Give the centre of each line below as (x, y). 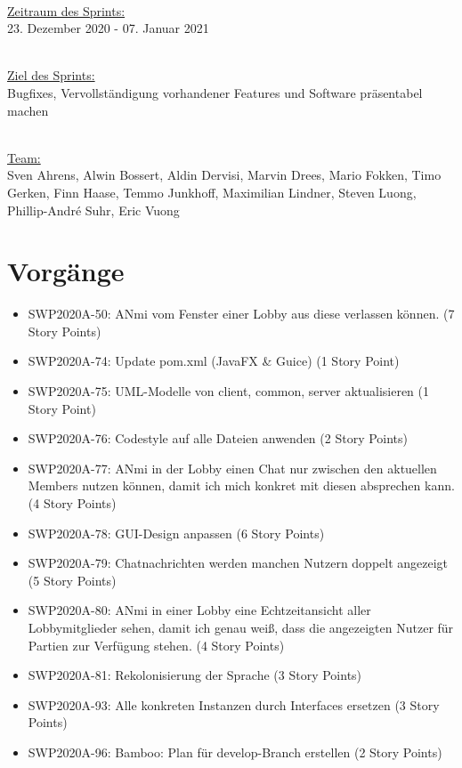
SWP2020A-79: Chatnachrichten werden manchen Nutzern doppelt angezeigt (238, 563)
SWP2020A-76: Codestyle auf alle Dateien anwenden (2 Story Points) (218, 438)
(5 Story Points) (72, 580)
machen (28, 110)
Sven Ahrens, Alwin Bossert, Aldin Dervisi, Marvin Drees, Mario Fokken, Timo (224, 175)
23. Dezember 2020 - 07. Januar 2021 (108, 28)
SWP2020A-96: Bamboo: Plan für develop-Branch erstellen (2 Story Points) (235, 752)
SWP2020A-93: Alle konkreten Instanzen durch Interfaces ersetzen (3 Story (234, 704)
